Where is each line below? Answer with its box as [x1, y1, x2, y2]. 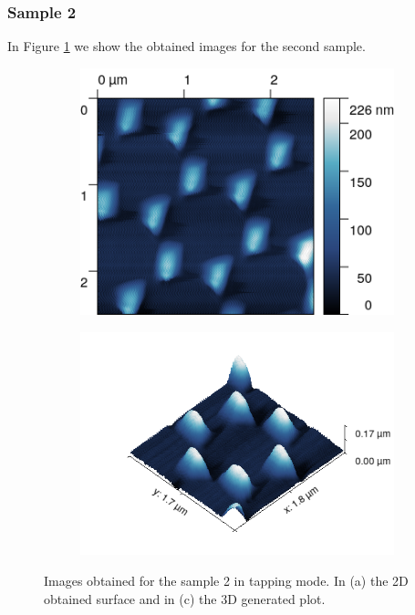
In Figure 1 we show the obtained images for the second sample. [7, 36, 366, 56]
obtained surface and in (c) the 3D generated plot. [44, 589, 326, 608]
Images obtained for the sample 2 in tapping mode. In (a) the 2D [44, 570, 409, 589]
